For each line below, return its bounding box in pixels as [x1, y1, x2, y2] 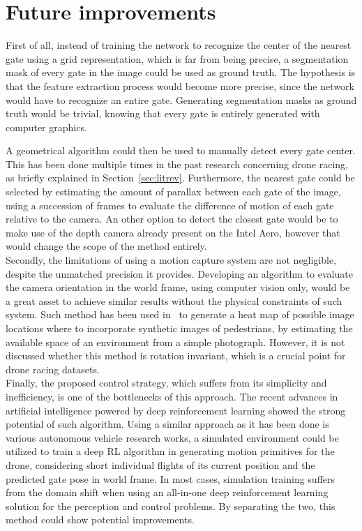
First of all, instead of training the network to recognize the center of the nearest [6, 38, 352, 52]
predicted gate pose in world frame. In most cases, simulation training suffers [6, 471, 335, 486]
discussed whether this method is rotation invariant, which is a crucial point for [6, 348, 346, 363]
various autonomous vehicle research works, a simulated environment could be [6, 430, 339, 444]
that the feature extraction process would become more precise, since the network [6, 78, 354, 93]
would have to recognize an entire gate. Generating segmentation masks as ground [6, 92, 357, 107]
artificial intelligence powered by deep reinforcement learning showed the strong [6, 403, 346, 417]
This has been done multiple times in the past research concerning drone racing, [6, 156, 348, 171]
